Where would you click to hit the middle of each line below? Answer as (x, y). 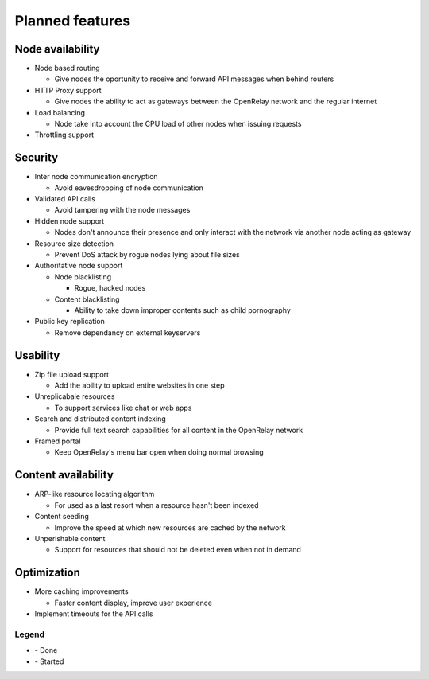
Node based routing (67, 68)
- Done (46, 650)
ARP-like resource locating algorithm (95, 494)
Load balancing (60, 112)
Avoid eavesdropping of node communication (129, 188)
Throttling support (64, 135)
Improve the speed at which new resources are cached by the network (170, 527)
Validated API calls (65, 199)
